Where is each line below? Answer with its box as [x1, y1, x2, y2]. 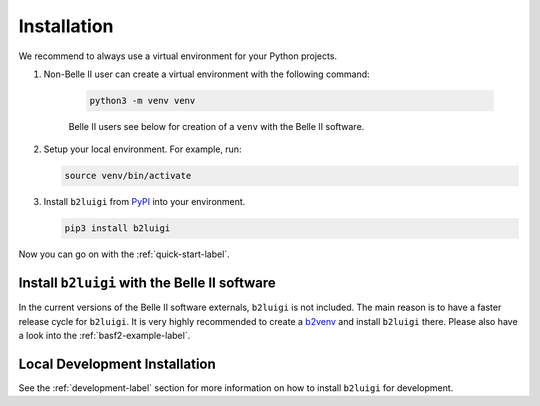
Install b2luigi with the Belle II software [18, 275, 277, 292]
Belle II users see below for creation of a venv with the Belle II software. [68, 120, 365, 132]
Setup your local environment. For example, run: [43, 143, 242, 155]
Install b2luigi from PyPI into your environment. [43, 196, 246, 208]
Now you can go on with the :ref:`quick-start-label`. [18, 248, 230, 260]
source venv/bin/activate [64, 170, 192, 182]
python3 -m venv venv [89, 95, 196, 106]
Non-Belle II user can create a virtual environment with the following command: [43, 68, 370, 80]
